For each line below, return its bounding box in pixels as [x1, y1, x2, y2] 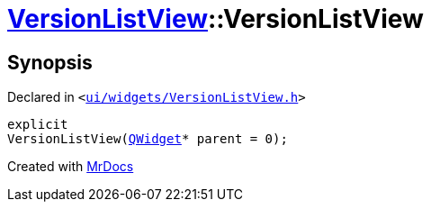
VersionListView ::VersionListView [7, 4, 424, 34]
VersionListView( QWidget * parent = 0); [7, 132, 288, 147]
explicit [7, 117, 68, 132]
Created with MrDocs [7, 159, 134, 175]
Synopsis [7, 50, 93, 74]
